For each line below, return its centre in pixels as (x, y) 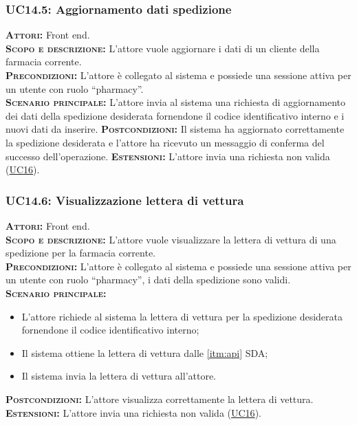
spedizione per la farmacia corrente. (81, 253)
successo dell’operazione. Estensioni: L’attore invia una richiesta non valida (168, 156)
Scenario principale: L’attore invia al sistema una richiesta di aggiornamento (175, 102)
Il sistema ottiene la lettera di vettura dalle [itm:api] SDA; (145, 352)
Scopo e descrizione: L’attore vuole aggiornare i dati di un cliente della (163, 48)
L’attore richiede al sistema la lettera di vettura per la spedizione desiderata (182, 316)
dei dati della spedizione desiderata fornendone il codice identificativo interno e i (175, 115)
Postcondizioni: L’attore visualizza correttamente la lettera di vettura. (160, 399)
